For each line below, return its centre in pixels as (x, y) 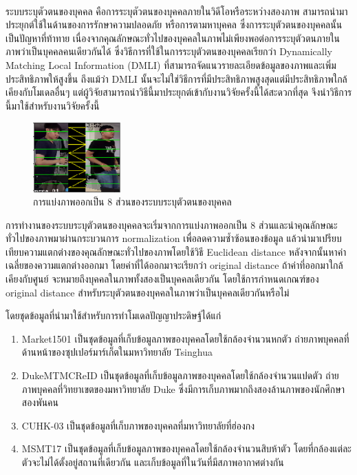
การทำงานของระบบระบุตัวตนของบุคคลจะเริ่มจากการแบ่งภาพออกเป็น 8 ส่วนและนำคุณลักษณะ (172, 224)
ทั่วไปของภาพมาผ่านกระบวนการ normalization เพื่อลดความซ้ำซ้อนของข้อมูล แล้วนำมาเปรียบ (174, 238)
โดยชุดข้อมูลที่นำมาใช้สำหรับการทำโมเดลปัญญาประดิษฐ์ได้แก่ (113, 315)
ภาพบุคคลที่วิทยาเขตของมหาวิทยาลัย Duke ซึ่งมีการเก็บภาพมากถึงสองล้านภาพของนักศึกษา (183, 388)
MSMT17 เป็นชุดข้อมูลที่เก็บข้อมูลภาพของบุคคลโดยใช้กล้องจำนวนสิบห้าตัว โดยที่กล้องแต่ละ (186, 448)
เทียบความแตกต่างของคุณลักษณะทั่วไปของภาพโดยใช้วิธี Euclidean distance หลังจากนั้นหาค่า (176, 251)
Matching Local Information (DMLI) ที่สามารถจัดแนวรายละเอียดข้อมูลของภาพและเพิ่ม (171, 65)
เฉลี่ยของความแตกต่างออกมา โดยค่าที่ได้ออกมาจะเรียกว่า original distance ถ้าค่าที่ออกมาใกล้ (174, 265)
